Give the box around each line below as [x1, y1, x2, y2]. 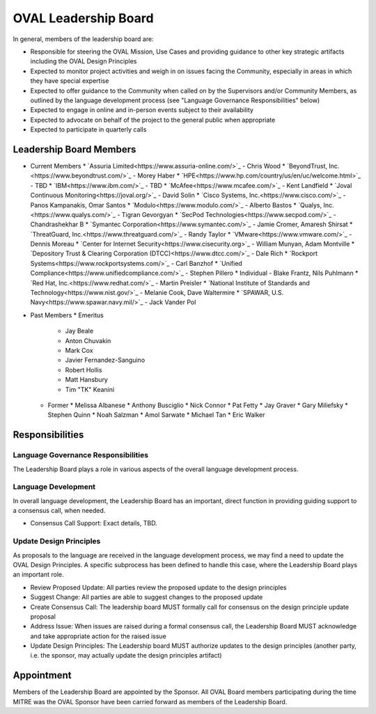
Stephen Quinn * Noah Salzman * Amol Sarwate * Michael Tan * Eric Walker [47, 411, 265, 419]
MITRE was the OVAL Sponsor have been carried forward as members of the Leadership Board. [13, 697, 288, 706]
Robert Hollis [65, 365, 102, 374]
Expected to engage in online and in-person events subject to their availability [30, 106, 254, 114]
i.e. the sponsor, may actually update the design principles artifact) [30, 651, 222, 660]
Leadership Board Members [13, 143, 136, 155]
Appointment [13, 669, 72, 681]
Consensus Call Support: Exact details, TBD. [30, 519, 157, 527]
